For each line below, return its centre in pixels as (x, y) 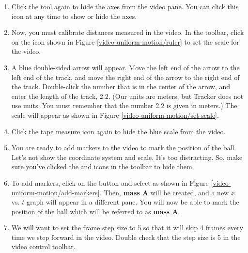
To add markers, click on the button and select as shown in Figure (110, 182)
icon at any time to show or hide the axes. (74, 16)
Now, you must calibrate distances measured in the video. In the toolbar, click (128, 32)
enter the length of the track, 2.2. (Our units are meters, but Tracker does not (127, 96)
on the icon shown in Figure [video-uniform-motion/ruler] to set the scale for (125, 41)
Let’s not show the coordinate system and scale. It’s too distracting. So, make (127, 157)
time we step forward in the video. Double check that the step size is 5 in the (126, 237)
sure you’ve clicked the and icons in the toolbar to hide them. (103, 166)
